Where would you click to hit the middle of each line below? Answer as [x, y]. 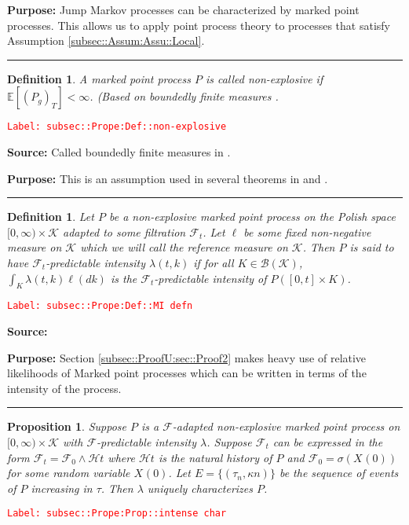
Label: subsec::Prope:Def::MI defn [100, 306]
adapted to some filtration [124, 231]
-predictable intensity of [210, 278]
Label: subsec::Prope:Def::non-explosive [117, 127]
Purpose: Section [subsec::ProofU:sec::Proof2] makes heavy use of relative [187, 357]
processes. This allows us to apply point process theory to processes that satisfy [199, 25]
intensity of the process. [64, 388]
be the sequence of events [339, 473]
